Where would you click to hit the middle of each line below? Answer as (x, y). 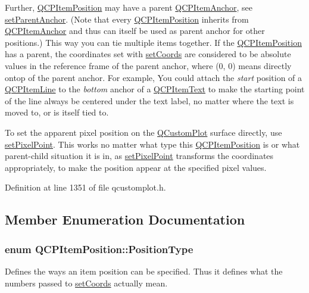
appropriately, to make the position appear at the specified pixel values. (136, 167)
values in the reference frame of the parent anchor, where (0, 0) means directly (148, 65)
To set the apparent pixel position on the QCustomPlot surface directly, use (143, 132)
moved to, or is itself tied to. (57, 112)
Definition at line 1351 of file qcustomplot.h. (85, 187)
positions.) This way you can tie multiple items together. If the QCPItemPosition (153, 42)
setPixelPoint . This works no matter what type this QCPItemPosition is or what (152, 144)
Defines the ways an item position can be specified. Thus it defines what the (144, 271)
